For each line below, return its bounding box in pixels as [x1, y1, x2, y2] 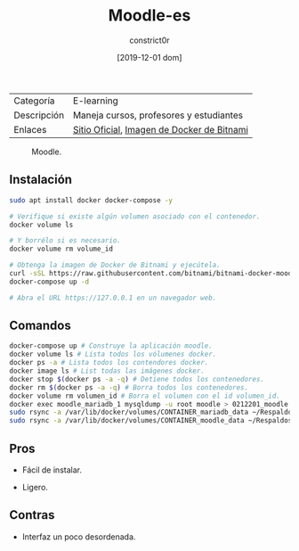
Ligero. [21, 482, 49, 492]
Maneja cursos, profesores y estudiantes [72, 109, 243, 121]
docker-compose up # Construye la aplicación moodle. [9, 341, 214, 350]
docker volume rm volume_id [9, 244, 114, 254]
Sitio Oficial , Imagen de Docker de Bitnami [72, 123, 249, 136]
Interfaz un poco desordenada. [21, 531, 136, 542]
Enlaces [13, 123, 47, 136]
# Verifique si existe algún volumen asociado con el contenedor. [9, 211, 261, 221]
